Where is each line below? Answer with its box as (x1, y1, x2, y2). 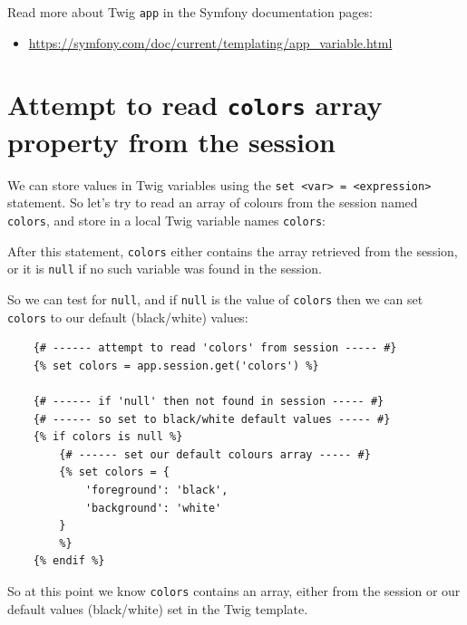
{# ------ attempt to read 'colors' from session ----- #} (33, 341, 397, 355)
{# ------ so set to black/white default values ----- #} (33, 412, 391, 426)
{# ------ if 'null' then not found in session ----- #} (33, 395, 384, 408)
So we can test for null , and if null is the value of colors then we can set (7, 289, 423, 308)
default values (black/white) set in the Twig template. (7, 599, 308, 618)
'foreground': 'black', (84, 483, 229, 496)
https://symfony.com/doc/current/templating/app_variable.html (28, 33, 393, 52)
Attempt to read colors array (7, 86, 383, 123)
